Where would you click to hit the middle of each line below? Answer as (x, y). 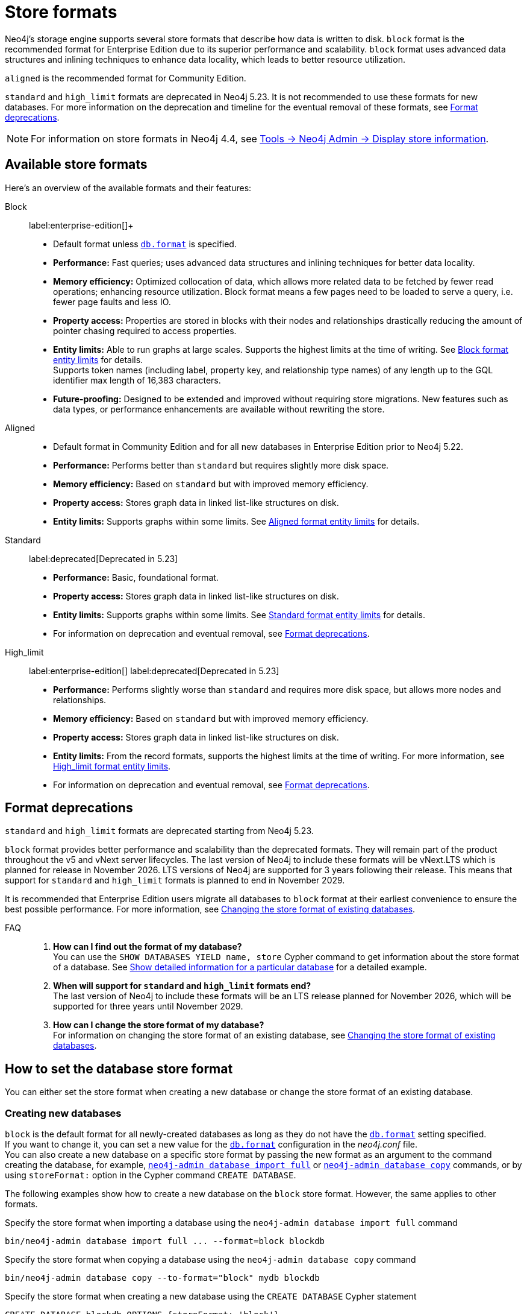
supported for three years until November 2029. (148, 1006)
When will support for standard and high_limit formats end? (182, 986)
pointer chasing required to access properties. (145, 330)
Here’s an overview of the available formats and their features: (128, 188)
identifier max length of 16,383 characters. (137, 380)
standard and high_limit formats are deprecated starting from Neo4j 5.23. (159, 831)
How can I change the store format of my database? (159, 1025)
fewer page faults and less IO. (112, 302)
